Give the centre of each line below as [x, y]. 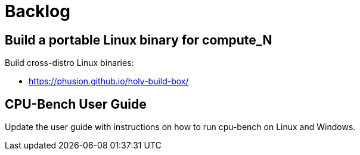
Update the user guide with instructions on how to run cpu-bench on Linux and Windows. [180, 127]
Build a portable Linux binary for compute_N [139, 40]
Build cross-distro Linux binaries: [69, 63]
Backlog [38, 11]
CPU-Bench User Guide [76, 104]
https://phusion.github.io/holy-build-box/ [109, 81]
